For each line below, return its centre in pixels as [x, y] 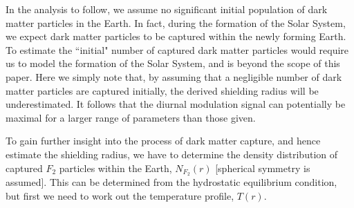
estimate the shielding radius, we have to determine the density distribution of [172, 154]
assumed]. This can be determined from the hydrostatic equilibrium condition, [171, 182]
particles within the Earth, [115, 168]
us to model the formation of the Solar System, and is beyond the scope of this [173, 63]
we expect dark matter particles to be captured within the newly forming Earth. [176, 36]
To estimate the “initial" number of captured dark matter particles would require [177, 49]
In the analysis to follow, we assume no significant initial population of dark [167, 9]
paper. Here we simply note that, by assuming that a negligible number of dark [174, 76]
